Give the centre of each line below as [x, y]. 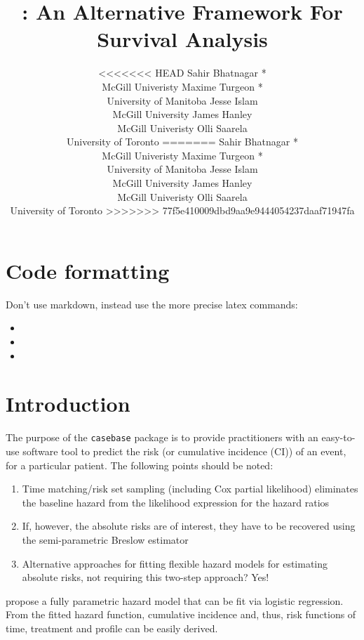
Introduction [68, 404]
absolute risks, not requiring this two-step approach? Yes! [146, 577]
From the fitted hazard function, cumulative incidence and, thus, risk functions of [181, 614]
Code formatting [88, 270]
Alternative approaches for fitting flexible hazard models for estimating [175, 563]
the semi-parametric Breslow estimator [105, 539]
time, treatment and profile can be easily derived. [112, 628]
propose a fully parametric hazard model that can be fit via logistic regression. [175, 600]
